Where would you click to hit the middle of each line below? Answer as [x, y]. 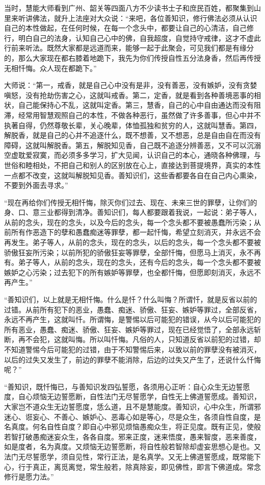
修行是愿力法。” [29, 477]
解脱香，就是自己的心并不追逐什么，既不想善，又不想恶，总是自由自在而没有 [132, 135]
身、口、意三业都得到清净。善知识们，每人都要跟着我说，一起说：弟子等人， [132, 212]
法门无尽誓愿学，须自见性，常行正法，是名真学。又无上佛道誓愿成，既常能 [129, 456]
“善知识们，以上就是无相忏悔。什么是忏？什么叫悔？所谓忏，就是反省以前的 [131, 299]
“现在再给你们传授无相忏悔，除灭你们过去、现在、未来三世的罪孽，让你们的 [131, 202]
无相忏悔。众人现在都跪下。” [50, 68]
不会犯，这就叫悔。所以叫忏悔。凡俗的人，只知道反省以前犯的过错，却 [143, 339]
